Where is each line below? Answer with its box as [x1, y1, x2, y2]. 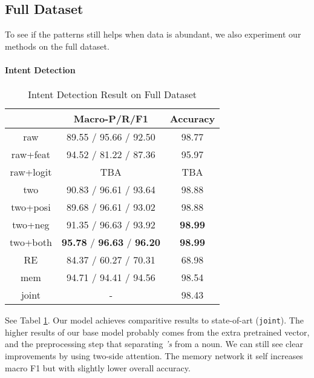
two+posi [11, 200, 51, 214]
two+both [10, 235, 52, 250]
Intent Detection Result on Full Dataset [28, 87, 197, 102]
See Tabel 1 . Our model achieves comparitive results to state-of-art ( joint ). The [5, 314, 304, 327]
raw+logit [10, 165, 52, 179]
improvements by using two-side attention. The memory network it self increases [5, 350, 303, 362]
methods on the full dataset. [5, 39, 110, 52]
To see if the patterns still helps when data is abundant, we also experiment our [5, 28, 301, 41]
